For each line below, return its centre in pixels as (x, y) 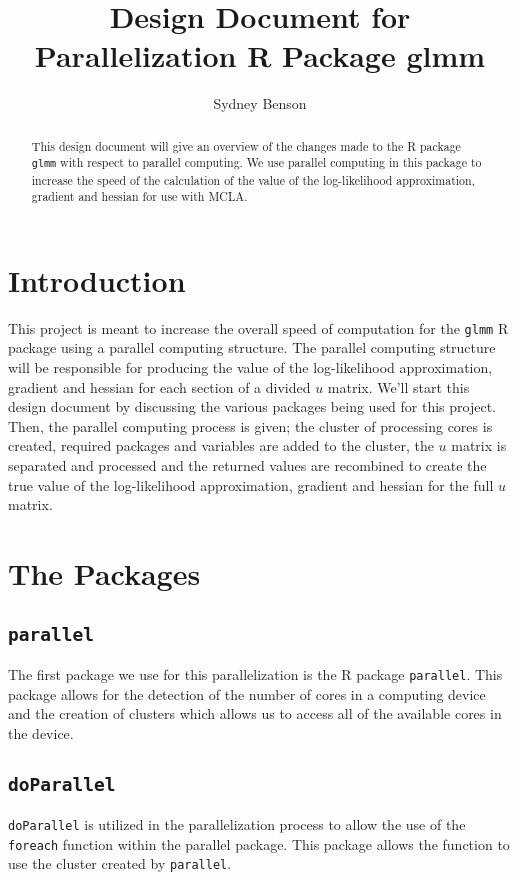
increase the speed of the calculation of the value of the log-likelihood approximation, (253, 179)
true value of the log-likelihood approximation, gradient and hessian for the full (251, 484)
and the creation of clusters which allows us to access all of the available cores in (255, 713)
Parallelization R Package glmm (260, 55)
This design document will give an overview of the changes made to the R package (246, 145)
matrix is (479, 445)
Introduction (97, 279)
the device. (41, 732)
